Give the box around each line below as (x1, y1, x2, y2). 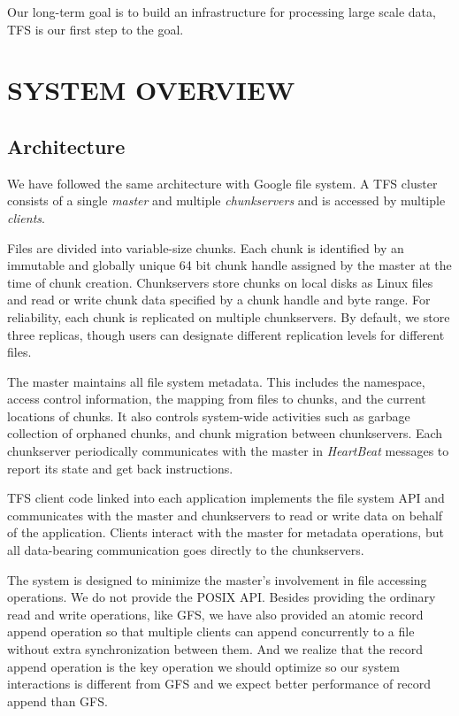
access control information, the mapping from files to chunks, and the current (7, 389, 426, 408)
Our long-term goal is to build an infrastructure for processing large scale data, (7, 3, 436, 20)
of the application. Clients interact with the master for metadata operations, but (7, 523, 444, 542)
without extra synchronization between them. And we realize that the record (7, 640, 424, 658)
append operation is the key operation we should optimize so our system (7, 657, 400, 675)
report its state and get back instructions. (7, 458, 233, 477)
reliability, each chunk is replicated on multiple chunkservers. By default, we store (7, 307, 450, 326)
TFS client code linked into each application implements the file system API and (7, 489, 445, 507)
